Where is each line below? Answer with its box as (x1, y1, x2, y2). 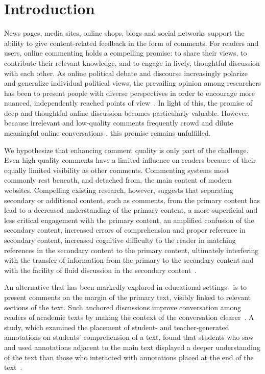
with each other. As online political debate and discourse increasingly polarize (4, 67, 248, 78)
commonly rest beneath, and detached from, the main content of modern (4, 174, 232, 185)
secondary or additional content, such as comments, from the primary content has (4, 194, 260, 205)
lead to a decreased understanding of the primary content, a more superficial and (4, 205, 258, 215)
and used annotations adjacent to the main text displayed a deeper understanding (4, 341, 260, 352)
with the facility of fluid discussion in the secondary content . (4, 264, 197, 275)
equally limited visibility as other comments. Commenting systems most (4, 164, 229, 175)
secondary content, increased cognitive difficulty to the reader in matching (4, 235, 236, 245)
